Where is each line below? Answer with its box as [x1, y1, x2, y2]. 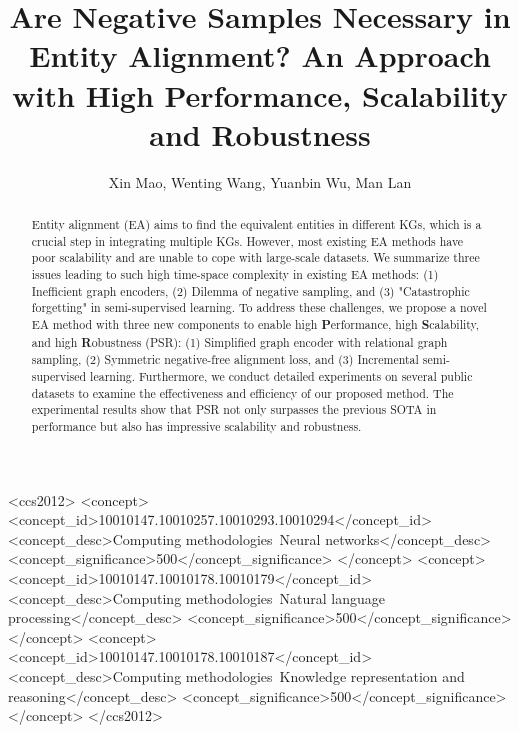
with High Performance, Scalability [12, 74, 508, 115]
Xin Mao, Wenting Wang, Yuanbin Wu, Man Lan [108, 171, 412, 192]
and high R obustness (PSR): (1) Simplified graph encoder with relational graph [31, 333, 448, 351]
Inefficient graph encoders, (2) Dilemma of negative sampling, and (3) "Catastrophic [31, 282, 470, 299]
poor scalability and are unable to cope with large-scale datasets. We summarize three [31, 249, 480, 266]
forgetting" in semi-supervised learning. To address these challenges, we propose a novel [31, 299, 487, 316]
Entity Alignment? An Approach [29, 35, 491, 76]
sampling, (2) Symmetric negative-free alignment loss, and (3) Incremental [31, 351, 419, 368]
